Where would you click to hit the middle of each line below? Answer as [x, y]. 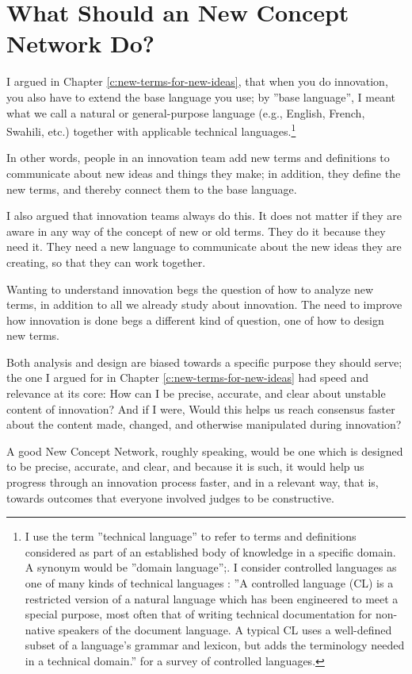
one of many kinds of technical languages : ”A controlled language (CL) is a [209, 583]
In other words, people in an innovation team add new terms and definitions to [198, 158]
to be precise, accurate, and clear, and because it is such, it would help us [185, 466]
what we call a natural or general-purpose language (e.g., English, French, [186, 112]
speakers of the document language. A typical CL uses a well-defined [225, 629]
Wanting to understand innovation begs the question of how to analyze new [190, 289]
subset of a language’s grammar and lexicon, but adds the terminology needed [215, 645]
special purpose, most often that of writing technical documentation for [198, 614]
